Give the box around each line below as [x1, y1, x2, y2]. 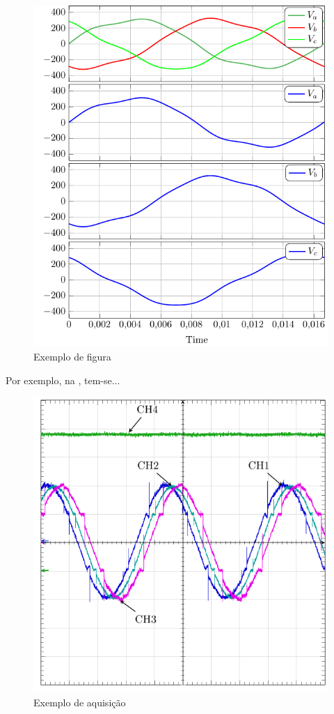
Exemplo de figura [33, 349, 111, 364]
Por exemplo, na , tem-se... [6, 372, 120, 387]
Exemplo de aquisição [33, 694, 126, 709]
